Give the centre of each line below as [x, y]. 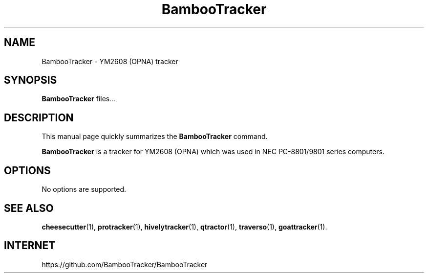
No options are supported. [84, 189]
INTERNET [30, 246]
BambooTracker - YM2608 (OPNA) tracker [110, 61]
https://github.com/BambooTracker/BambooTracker [125, 264]
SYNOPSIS [31, 80]
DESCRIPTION [39, 117]
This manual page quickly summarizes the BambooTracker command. [155, 137]
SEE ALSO [29, 208]
